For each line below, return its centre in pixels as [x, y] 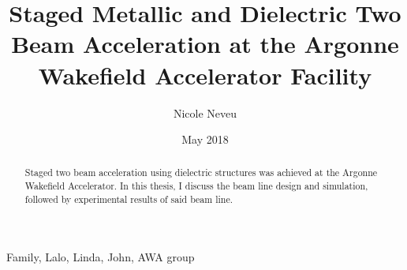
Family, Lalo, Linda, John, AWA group [101, 257]
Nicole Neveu [205, 112]
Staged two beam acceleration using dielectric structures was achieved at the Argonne [201, 172]
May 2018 [205, 139]
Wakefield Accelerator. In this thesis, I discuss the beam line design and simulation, [196, 186]
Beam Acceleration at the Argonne [205, 44]
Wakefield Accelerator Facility [205, 75]
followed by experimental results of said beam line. [129, 199]
